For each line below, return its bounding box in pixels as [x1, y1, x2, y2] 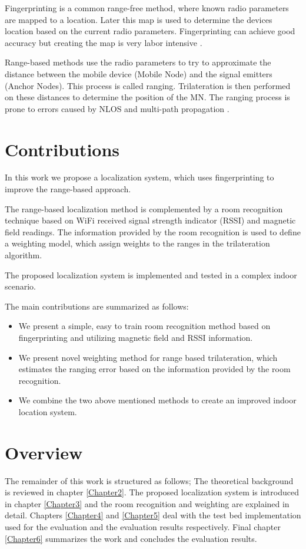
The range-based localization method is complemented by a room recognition [5, 202, 283, 215]
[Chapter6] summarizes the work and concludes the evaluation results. [5, 532, 257, 544]
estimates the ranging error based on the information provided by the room [18, 363, 291, 375]
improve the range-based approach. [5, 183, 131, 195]
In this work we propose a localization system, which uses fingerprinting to [5, 171, 274, 183]
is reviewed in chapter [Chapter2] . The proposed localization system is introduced [5, 486, 299, 498]
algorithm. [5, 249, 42, 261]
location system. [18, 405, 77, 417]
